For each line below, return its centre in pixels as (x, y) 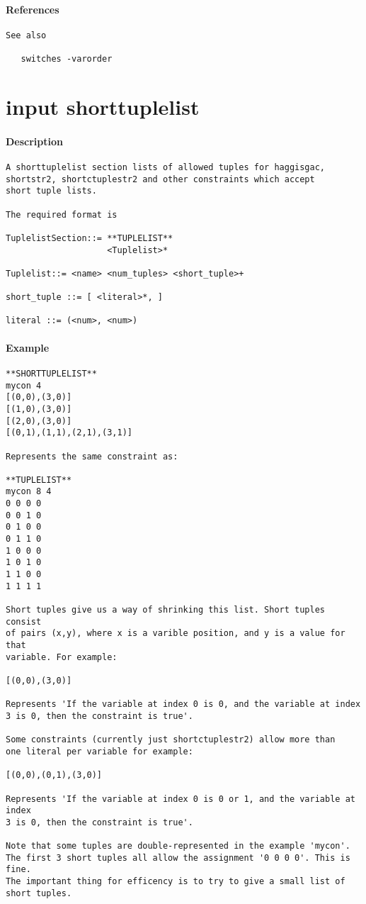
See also (26, 35)
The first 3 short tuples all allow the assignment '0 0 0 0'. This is (178, 858)
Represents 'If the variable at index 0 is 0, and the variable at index (183, 704)
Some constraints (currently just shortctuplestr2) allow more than (171, 740)
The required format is (62, 214)
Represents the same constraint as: (92, 456)
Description (35, 141)
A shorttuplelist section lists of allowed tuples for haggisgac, (166, 167)
